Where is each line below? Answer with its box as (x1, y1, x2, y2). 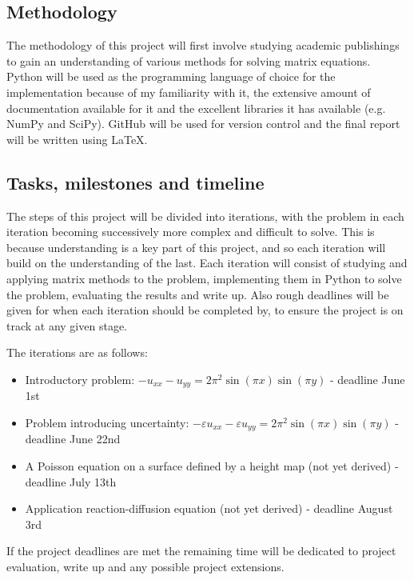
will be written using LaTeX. (6, 130, 148, 147)
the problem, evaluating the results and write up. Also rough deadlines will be (6, 286, 389, 302)
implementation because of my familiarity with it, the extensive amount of (6, 83, 371, 100)
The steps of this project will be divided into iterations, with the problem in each (6, 207, 404, 224)
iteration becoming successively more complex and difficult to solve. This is (6, 223, 375, 240)
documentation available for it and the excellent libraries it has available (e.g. (6, 99, 386, 116)
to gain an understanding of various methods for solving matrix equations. (6, 52, 371, 69)
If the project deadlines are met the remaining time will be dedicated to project (6, 542, 396, 559)
